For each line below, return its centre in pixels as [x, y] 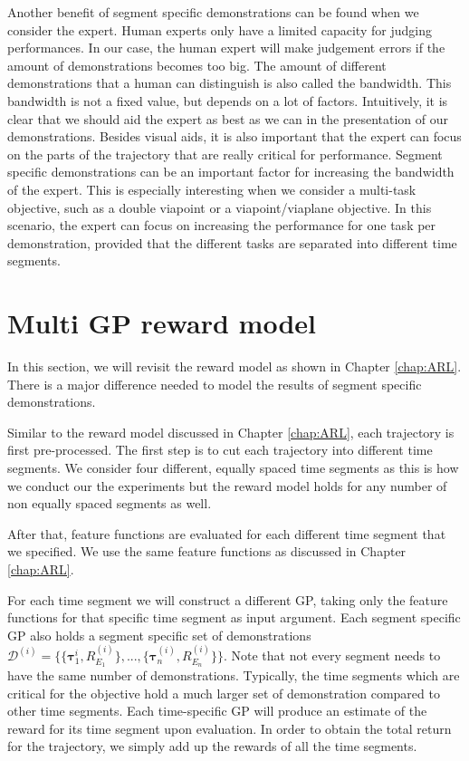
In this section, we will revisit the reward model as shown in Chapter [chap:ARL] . [234, 366]
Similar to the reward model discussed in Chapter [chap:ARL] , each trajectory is [231, 432]
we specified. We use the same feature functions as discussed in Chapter [207, 551]
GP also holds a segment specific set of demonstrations [159, 635]
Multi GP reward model [162, 323]
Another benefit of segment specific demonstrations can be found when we [213, 12]
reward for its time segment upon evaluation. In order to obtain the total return [230, 728]
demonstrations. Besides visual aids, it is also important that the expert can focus [234, 136]
